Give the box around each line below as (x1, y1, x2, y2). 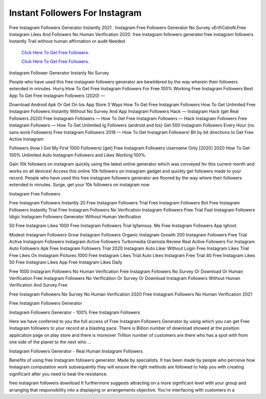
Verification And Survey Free (9, 282, 67, 288)
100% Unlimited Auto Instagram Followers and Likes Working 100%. (9, 152, 147, 158)
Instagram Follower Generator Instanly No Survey (9, 69, 109, 76)
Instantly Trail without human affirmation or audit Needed (9, 38, 125, 44)
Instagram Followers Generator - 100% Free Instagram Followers (9, 309, 140, 315)
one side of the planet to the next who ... (9, 339, 91, 345)
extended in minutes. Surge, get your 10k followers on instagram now (9, 182, 150, 188)
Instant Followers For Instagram (9, 7, 142, 18)
